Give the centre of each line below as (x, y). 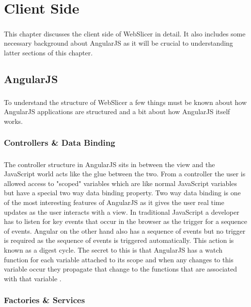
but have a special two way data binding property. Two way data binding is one (122, 193)
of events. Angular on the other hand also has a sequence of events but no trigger (125, 230)
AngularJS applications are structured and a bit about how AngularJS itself (117, 111)
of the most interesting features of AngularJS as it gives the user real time (114, 202)
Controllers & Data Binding (60, 143)
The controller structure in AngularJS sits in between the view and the (110, 164)
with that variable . (33, 278)
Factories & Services (45, 300)
